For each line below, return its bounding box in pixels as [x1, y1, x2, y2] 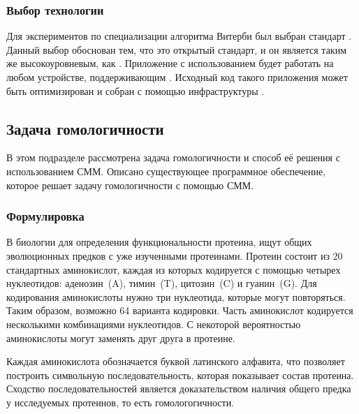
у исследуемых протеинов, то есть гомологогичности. [6, 394, 235, 409]
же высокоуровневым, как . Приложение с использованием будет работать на [6, 56, 334, 71]
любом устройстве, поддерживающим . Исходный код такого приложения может [6, 70, 348, 84]
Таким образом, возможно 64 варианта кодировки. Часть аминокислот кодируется [6, 303, 353, 318]
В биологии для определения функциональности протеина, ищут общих [6, 235, 312, 249]
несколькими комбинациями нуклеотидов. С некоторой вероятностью [6, 316, 301, 331]
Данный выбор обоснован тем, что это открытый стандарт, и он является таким [6, 42, 346, 57]
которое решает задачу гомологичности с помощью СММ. [6, 177, 254, 192]
